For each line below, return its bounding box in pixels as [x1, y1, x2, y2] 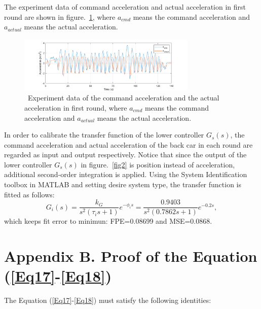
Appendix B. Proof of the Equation [4, 246, 257, 266]
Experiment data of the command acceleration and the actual [27, 92, 219, 103]
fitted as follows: [4, 189, 55, 199]
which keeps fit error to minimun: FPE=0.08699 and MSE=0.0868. [4, 216, 212, 226]
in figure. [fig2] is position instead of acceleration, [81, 159, 235, 169]
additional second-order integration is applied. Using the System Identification [4, 169, 247, 180]
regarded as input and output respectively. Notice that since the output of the [4, 149, 247, 160]
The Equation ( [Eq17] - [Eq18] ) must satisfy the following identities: [4, 295, 211, 305]
